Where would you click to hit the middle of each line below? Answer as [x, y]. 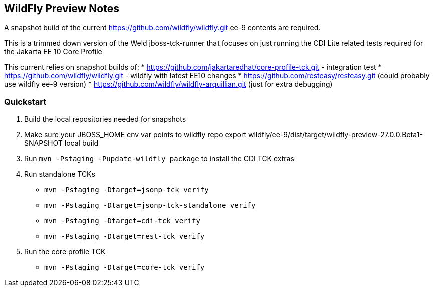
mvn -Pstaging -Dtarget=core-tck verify [125, 268]
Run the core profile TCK [65, 252]
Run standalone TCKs [60, 174]
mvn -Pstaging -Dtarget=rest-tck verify [125, 237]
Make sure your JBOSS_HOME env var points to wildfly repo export [135, 135]
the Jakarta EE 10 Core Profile [53, 52]
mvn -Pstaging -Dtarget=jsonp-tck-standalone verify [150, 206]
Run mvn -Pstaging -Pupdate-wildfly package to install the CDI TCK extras [159, 159]
